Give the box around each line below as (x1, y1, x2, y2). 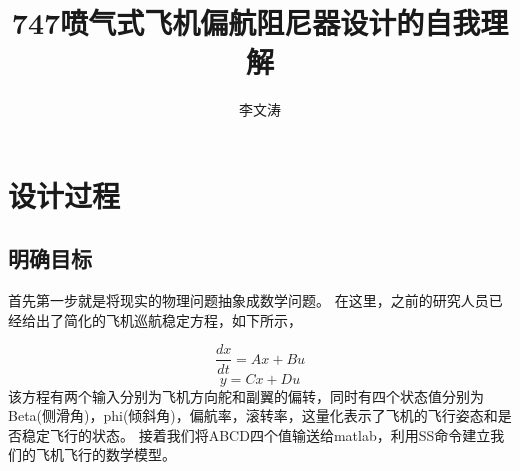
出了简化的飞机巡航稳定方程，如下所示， (35, 309, 302, 330)
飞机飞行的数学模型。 (35, 444, 176, 465)
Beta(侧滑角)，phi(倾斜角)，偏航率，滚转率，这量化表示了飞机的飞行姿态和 (8, 405, 498, 426)
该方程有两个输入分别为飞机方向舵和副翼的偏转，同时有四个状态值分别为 (8, 385, 484, 406)
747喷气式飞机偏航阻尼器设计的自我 (11, 2, 481, 43)
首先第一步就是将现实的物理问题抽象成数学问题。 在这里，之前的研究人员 (8, 290, 489, 311)
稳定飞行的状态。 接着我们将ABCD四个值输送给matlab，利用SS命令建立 (21, 424, 491, 445)
